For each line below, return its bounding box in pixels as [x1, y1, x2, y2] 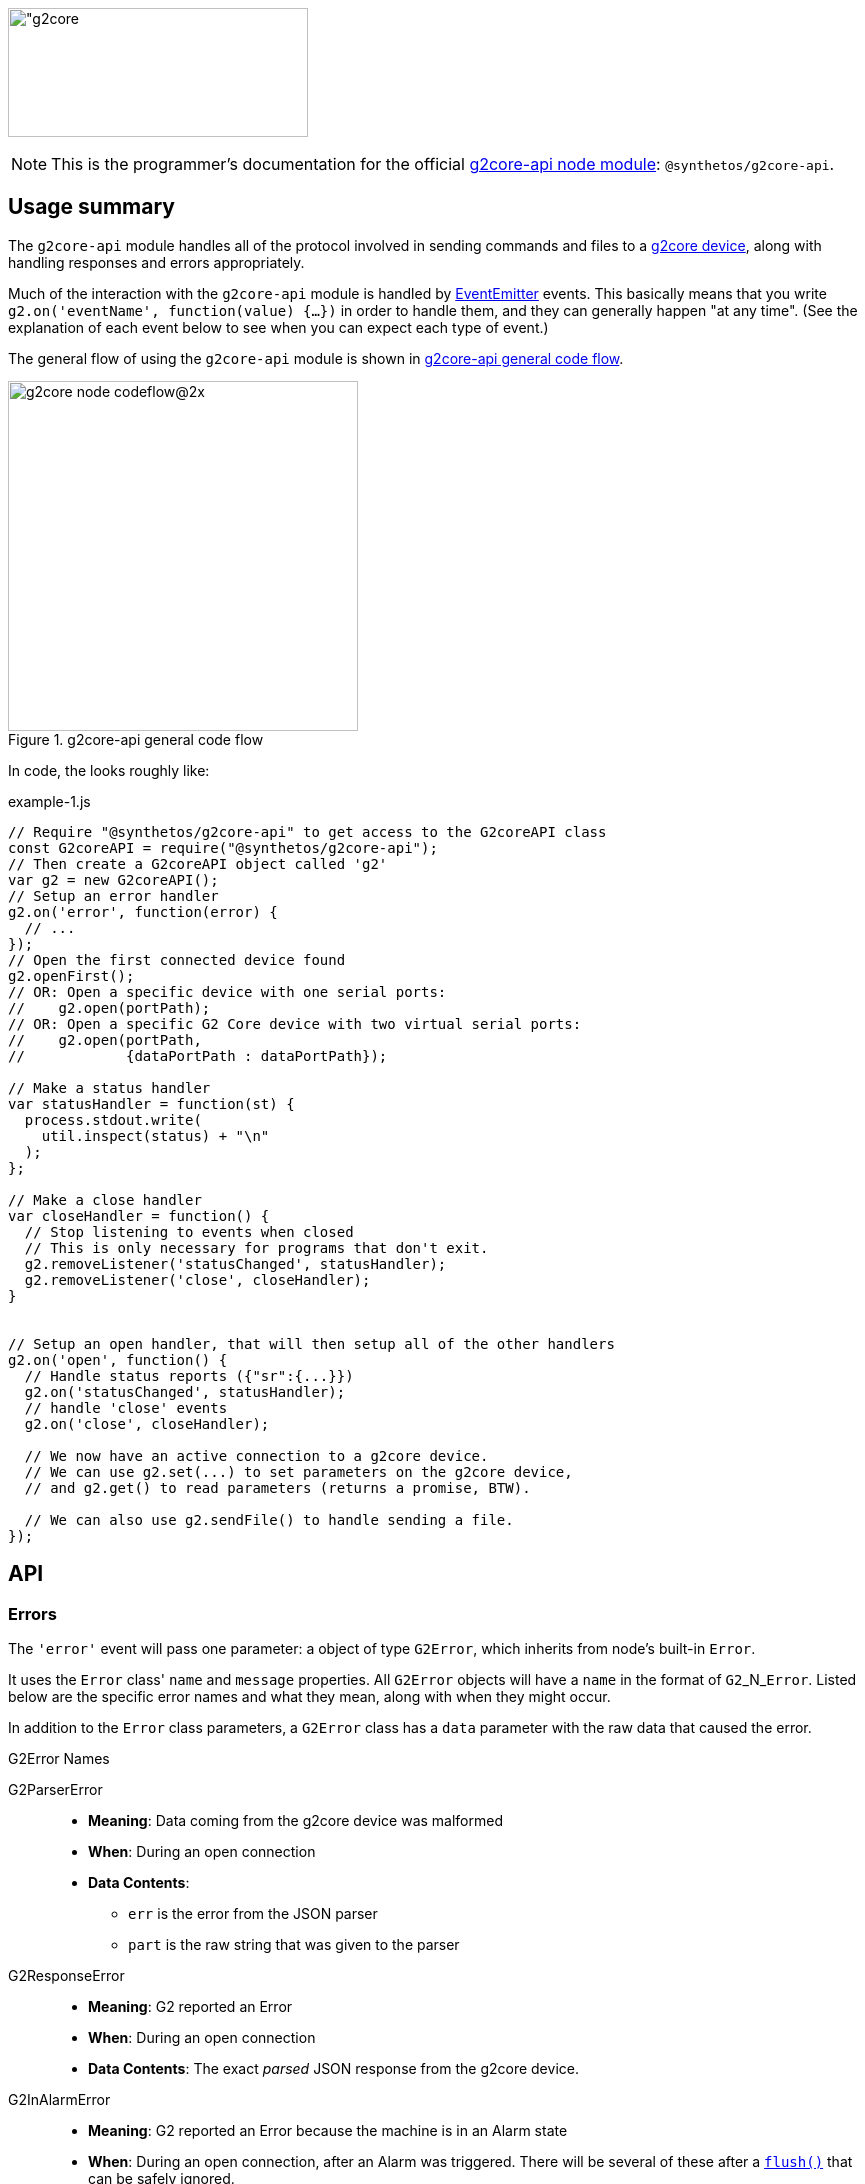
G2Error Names [8, 1750, 110, 1768]
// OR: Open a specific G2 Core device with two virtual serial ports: [8, 1015, 582, 1032]
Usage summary [8, 194, 175, 220]
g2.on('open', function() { [8, 1351, 228, 1368]
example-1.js [8, 792, 91, 810]
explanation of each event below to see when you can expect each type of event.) [8, 318, 549, 336]
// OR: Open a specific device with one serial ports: [8, 983, 447, 1000]
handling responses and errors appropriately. [8, 253, 305, 271]
